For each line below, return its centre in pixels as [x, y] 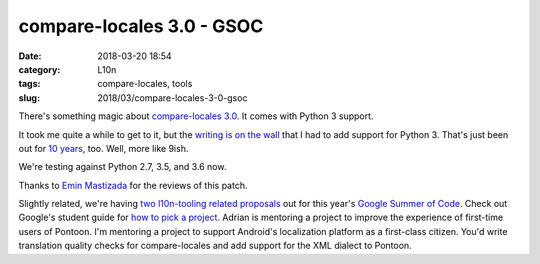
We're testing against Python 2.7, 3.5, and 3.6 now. [122, 167]
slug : [29, 97]
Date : [30, 56]
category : [39, 69]
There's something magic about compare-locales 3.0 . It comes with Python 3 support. [196, 116]
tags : [29, 84]
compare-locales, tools [145, 84]
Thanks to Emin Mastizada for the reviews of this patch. [133, 185]
